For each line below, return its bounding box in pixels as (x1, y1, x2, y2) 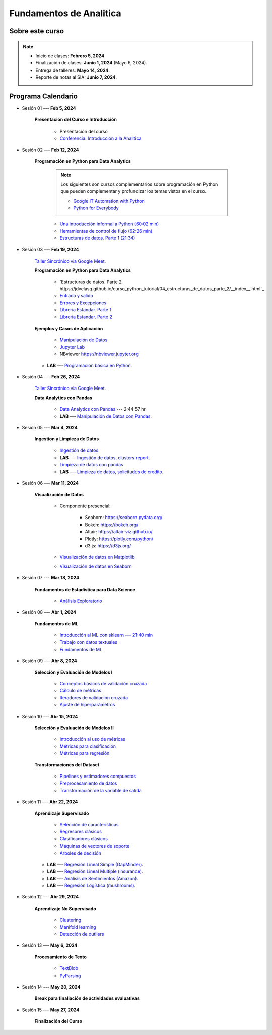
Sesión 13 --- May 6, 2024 (22, 942, 78, 948)
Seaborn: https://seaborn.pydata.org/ (85, 514, 163, 521)
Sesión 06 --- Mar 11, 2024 (22, 480, 79, 486)
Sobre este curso (9, 27, 64, 35)
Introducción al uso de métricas (59, 736, 125, 742)
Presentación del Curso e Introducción (34, 116, 117, 123)
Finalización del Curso (34, 1018, 83, 1024)
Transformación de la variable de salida (59, 787, 142, 793)
